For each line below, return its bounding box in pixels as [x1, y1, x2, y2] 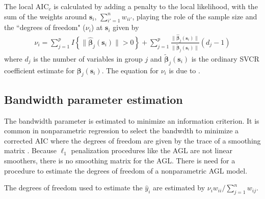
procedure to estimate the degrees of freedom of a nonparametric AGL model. [4, 165, 248, 176]
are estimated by [153, 182, 205, 193]
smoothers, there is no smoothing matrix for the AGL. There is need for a [4, 155, 235, 166]
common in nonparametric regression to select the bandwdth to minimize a [4, 125, 239, 136]
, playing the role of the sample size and [132, 11, 257, 21]
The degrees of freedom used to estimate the [4, 182, 143, 193]
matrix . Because [4, 145, 57, 156]
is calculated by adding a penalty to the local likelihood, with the [54, 1, 258, 11]
